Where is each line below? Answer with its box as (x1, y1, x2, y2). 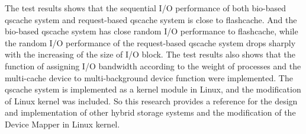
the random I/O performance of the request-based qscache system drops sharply (5, 36, 296, 49)
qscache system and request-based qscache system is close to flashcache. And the (5, 13, 297, 25)
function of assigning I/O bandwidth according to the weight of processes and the (5, 59, 301, 72)
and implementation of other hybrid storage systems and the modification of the (5, 106, 296, 119)
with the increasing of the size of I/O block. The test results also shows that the (5, 48, 296, 60)
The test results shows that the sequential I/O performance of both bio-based (5, 2, 286, 14)
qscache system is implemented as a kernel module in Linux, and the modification (5, 83, 301, 95)
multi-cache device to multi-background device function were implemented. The (5, 71, 293, 84)
